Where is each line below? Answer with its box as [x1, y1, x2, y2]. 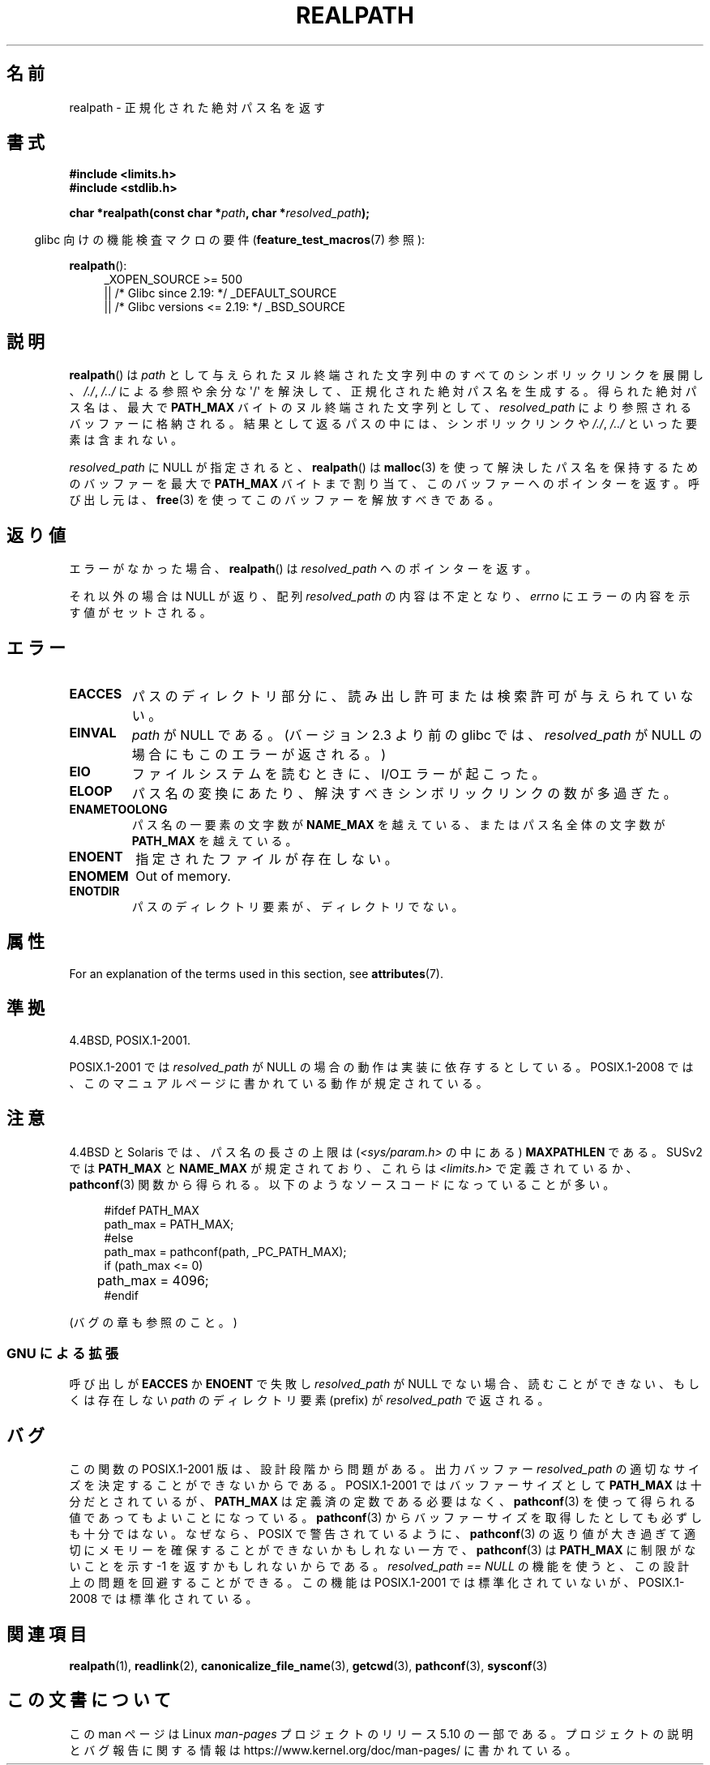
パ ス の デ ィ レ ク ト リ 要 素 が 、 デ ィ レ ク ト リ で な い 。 [131, 899, 464, 913]
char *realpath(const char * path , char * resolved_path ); [69, 206, 370, 220]
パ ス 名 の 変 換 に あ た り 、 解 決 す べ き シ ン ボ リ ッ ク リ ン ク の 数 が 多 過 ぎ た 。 [131, 784, 677, 801]
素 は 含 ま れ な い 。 [69, 433, 182, 447]
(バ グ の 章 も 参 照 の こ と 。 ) [69, 1314, 237, 1329]
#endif [104, 1288, 139, 1302]
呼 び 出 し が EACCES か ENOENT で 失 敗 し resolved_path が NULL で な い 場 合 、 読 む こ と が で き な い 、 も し [69, 1377, 699, 1391]
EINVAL [69, 724, 117, 741]
